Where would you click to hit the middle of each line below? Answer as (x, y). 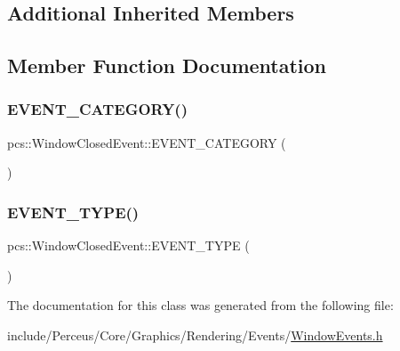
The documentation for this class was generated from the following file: (200, 305)
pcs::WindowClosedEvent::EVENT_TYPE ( (128, 245)
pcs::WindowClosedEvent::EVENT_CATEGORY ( (147, 142)
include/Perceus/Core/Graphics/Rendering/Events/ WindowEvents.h (195, 335)
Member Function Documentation (167, 65)
